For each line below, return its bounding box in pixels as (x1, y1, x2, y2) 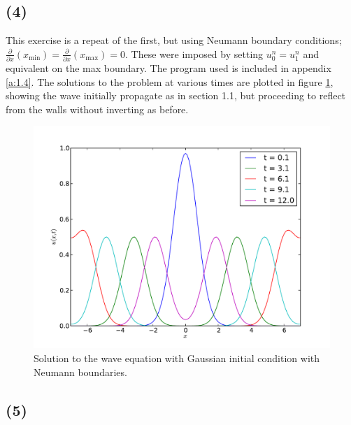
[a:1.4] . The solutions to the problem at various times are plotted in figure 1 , (6, 74, 334, 89)
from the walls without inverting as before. (6, 101, 189, 116)
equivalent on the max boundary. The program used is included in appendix (6, 61, 331, 75)
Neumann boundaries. (34, 364, 127, 379)
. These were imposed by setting (125, 46, 264, 61)
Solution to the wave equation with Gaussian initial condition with (34, 351, 320, 366)
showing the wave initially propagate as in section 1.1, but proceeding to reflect (6, 88, 346, 103)
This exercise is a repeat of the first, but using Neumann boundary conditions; (6, 33, 342, 48)
